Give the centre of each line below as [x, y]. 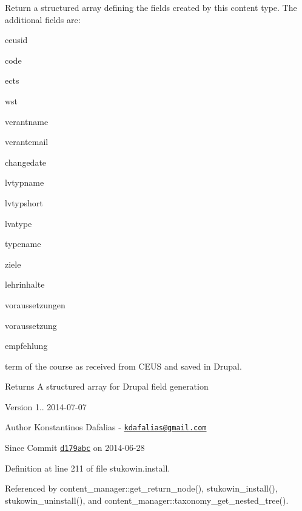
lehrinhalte [25, 284]
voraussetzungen [35, 304]
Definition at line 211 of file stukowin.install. [88, 468]
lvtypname [25, 182]
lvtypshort [24, 202]
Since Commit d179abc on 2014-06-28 [75, 448]
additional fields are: [43, 19]
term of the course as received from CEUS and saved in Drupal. [123, 366]
